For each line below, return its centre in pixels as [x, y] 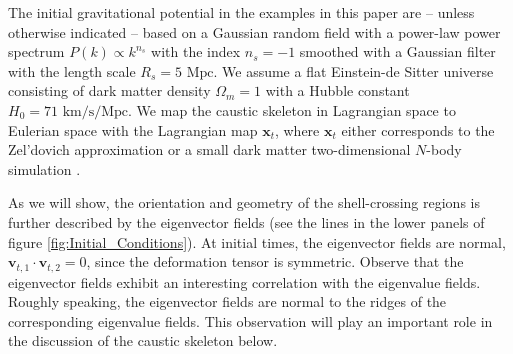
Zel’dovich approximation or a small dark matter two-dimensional [209, 149]
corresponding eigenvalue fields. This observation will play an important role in [250, 320]
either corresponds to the [418, 129]
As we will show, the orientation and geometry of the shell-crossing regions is [244, 202]
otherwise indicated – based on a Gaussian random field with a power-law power [254, 31]
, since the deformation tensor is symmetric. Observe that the [275, 261]
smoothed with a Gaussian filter [397, 51]
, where [297, 129]
